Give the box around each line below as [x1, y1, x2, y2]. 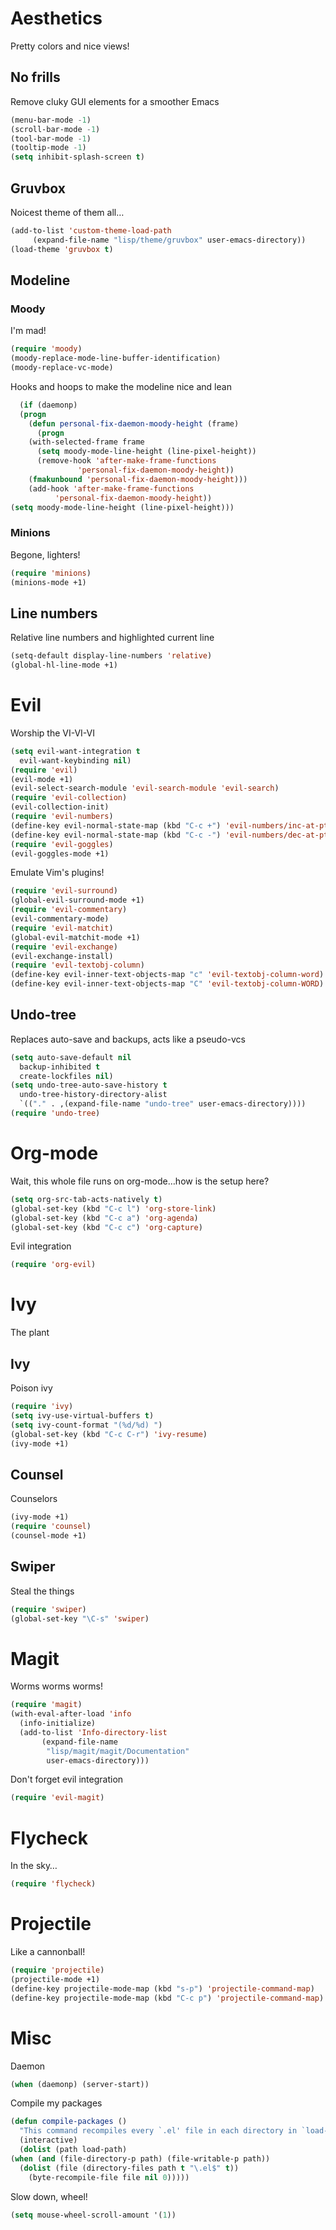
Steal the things [10, 1585, 75, 1597]
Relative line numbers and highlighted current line [10, 632, 215, 644]
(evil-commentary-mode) [10, 914, 110, 924]
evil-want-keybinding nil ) [19, 755, 132, 766]
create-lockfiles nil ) [19, 1071, 114, 1081]
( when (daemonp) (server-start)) [10, 2079, 150, 2089]
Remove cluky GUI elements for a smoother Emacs [10, 95, 220, 107]
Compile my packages [10, 2097, 103, 2109]
